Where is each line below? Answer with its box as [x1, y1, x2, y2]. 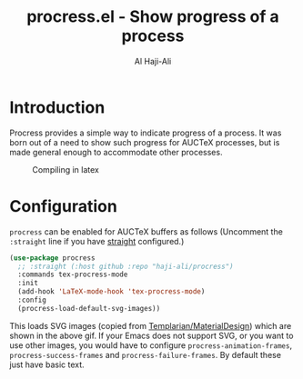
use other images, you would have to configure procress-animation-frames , [9, 339, 293, 351]
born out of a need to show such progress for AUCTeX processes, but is [9, 136, 280, 147]
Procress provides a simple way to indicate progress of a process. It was [9, 127, 282, 138]
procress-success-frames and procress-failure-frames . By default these [9, 349, 282, 360]
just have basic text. [9, 359, 85, 370]
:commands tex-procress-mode [17, 270, 128, 279]
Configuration [9, 195, 118, 216]
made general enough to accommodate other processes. [9, 146, 223, 157]
